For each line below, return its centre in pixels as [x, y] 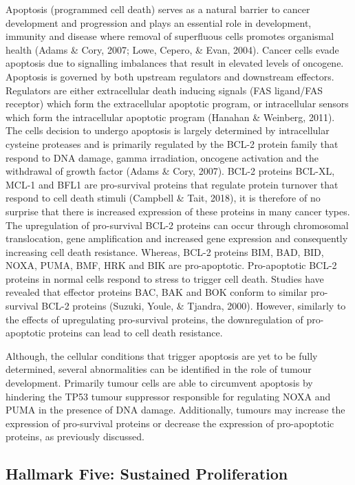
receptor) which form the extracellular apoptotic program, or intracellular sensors [177, 104]
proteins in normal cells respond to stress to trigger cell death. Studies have [165, 278]
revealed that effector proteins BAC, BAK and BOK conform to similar [157, 292]
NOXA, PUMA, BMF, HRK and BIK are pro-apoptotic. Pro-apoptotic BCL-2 [171, 265]
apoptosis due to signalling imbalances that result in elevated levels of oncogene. [175, 63]
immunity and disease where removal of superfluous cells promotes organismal [170, 36]
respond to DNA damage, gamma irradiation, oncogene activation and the [162, 157]
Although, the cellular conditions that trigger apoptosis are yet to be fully [162, 355]
